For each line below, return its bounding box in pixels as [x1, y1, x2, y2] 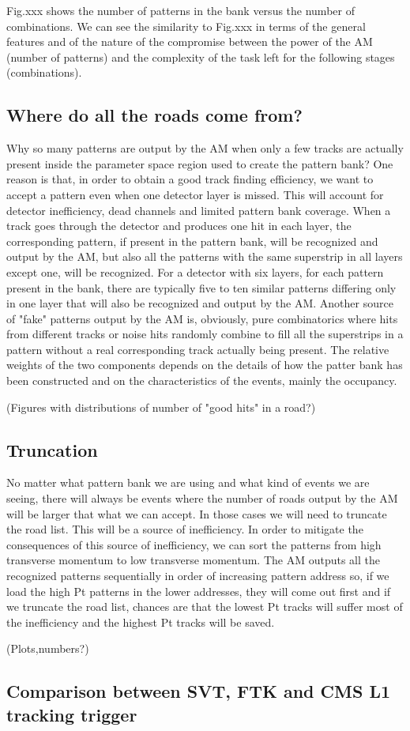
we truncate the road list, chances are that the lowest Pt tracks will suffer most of [6, 598, 403, 615]
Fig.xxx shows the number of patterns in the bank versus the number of [6, 2, 355, 18]
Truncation [6, 437, 98, 462]
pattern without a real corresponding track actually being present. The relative [6, 341, 389, 357]
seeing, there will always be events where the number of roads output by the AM [6, 490, 398, 507]
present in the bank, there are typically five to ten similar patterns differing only [6, 279, 397, 296]
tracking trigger [6, 702, 137, 726]
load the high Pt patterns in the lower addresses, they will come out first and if [6, 582, 391, 599]
